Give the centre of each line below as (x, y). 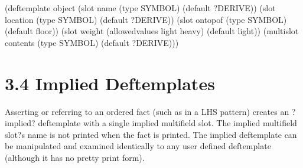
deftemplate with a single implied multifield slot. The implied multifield (167, 123)
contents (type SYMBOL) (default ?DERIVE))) (92, 42)
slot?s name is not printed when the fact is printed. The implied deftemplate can (151, 134)
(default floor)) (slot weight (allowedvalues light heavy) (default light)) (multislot (152, 31)
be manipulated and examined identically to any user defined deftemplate (138, 146)
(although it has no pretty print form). (75, 157)
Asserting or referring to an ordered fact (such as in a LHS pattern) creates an (147, 111)
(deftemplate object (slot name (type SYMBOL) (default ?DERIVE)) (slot (140, 8)
